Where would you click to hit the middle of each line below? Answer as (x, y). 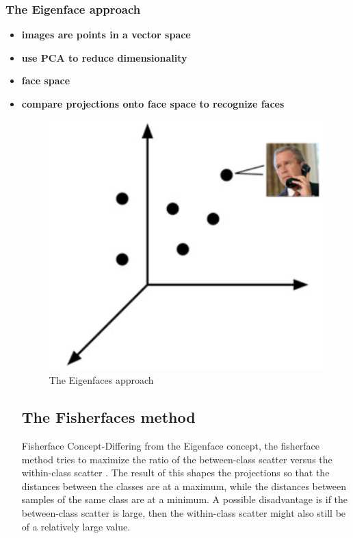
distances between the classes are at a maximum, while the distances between (184, 486)
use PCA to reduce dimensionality (104, 57)
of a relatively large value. (76, 526)
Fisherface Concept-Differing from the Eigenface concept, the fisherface (171, 446)
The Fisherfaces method (108, 417)
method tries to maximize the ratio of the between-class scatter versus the (177, 459)
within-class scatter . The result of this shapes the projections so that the (175, 473)
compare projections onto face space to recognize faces (153, 103)
